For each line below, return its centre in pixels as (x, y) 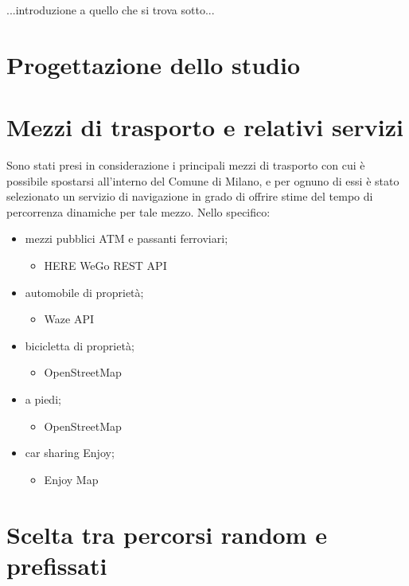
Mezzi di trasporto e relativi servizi (205, 127)
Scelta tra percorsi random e (167, 534)
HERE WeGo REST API (105, 266)
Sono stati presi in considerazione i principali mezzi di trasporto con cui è (186, 165)
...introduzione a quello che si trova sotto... (111, 10)
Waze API (69, 319)
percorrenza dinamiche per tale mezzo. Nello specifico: (138, 211)
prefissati (57, 565)
